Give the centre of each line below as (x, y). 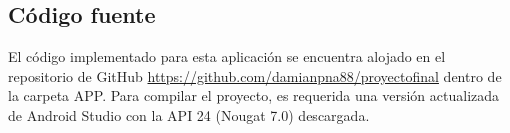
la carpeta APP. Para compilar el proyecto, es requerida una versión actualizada (254, 95)
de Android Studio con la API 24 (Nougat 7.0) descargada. (189, 114)
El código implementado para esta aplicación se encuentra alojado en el (227, 56)
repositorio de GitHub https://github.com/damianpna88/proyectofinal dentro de (255, 75)
